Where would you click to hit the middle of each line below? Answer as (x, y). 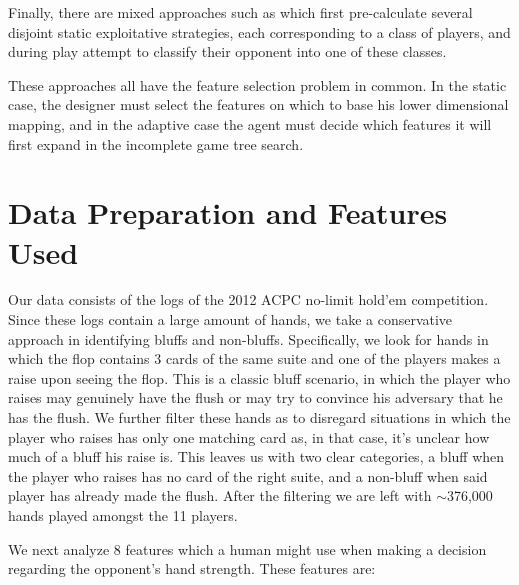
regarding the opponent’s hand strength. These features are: (192, 568)
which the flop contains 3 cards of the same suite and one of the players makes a (254, 358)
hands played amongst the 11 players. (123, 515)
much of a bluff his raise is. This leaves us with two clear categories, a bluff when (256, 456)
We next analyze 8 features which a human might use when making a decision (247, 548)
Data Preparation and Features (228, 212)
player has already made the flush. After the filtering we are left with (220, 495)
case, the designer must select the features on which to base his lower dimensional (258, 104)
